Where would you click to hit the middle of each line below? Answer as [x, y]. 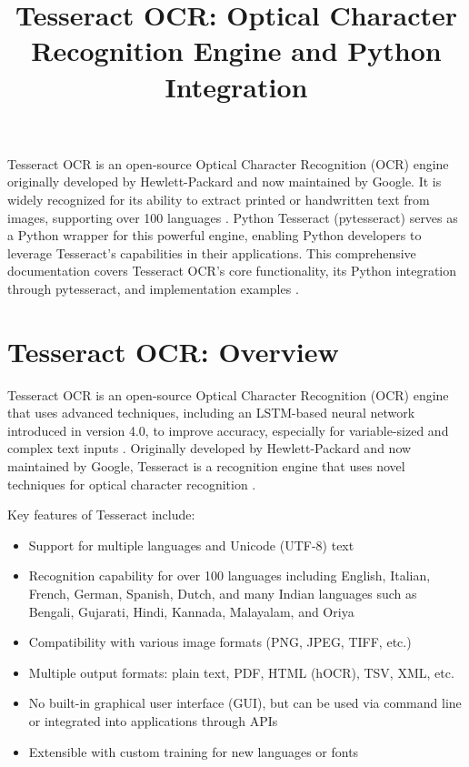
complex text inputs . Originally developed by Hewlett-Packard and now [210, 448]
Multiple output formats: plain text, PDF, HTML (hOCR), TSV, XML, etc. [241, 672]
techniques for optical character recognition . [132, 484]
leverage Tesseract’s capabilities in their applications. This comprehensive [212, 252]
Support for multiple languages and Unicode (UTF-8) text [191, 545]
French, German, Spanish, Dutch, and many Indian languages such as [223, 593]
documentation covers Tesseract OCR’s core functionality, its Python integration [232, 271]
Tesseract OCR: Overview [173, 351]
